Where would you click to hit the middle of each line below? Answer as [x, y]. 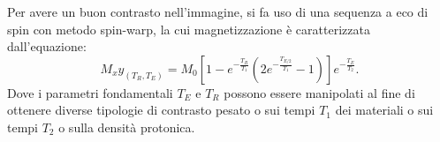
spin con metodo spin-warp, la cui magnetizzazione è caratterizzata [189, 29]
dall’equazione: [47, 46]
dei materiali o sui [384, 110]
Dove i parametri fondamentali [90, 92]
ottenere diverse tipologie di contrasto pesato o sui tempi [161, 110]
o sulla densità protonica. [127, 127]
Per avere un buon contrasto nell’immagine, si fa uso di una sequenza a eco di [218, 11]
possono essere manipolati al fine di [319, 92]
